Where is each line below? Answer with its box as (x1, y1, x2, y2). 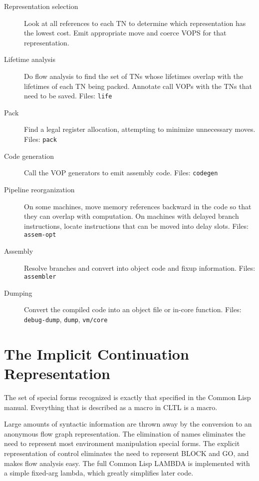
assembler (24, 273, 56, 281)
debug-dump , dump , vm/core (24, 314, 108, 324)
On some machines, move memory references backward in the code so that (24, 201, 252, 211)
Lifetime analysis (4, 54, 56, 64)
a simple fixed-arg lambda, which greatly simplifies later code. (4, 468, 194, 478)
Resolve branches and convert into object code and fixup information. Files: (24, 262, 256, 273)
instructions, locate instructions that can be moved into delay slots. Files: (24, 220, 249, 231)
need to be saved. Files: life (24, 90, 112, 101)
